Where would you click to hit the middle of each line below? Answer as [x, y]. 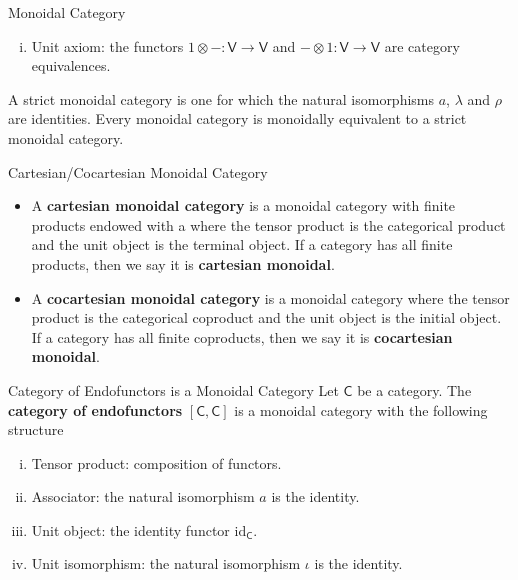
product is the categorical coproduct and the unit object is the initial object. [266, 317]
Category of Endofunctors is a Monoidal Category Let [173, 389]
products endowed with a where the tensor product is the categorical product [268, 224]
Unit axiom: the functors [107, 45]
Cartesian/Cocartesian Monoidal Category [138, 171]
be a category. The [414, 389]
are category [422, 45]
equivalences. [71, 65]
